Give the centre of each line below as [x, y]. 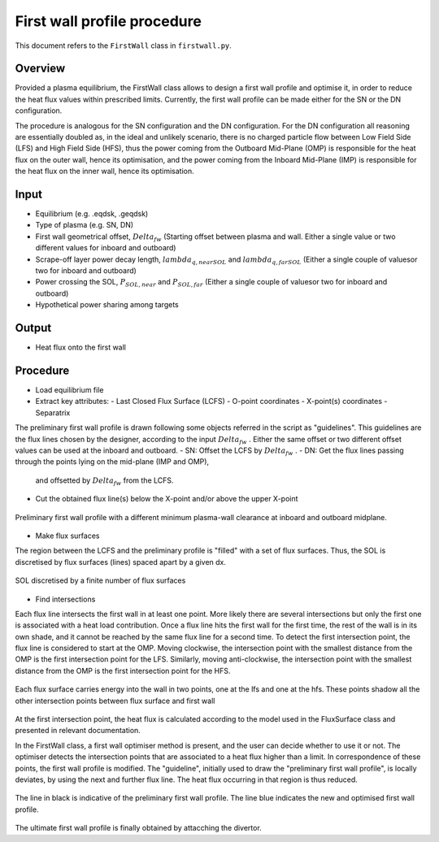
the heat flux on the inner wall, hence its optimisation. [104, 171]
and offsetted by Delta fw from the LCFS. [104, 481]
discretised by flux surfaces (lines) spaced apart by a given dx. [121, 562]
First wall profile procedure [109, 21]
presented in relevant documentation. [78, 731]
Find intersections [65, 599]
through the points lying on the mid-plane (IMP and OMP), [112, 462]
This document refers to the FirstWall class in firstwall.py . [123, 46]
